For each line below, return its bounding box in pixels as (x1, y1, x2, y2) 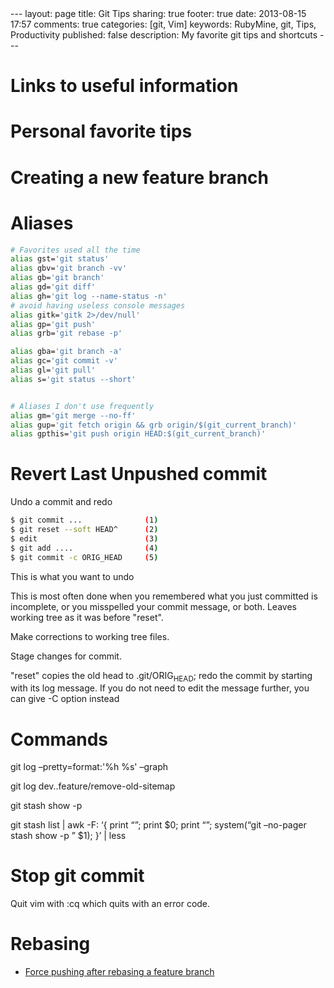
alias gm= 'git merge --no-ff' (10, 410, 137, 421)
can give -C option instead (10, 693, 120, 705)
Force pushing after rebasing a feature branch (24, 966, 215, 978)
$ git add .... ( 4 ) (10, 543, 159, 553)
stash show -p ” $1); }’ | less (10, 830, 127, 842)
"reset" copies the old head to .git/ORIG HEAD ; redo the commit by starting (10, 669, 313, 684)
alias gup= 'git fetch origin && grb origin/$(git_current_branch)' (10, 420, 298, 430)
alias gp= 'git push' (10, 319, 97, 329)
